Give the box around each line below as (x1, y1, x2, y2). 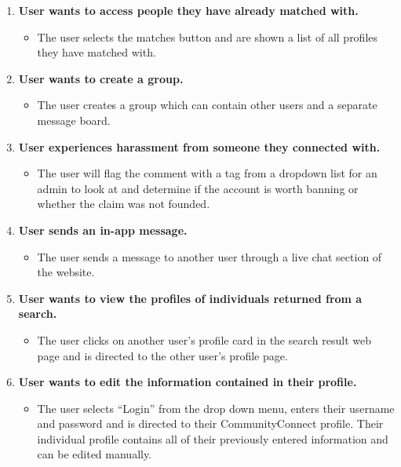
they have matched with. (37, 44, 156, 60)
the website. (37, 264, 95, 280)
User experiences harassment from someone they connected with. (18, 138, 381, 155)
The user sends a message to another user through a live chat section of (37, 248, 382, 265)
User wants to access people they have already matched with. (18, 2, 359, 18)
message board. (37, 111, 111, 128)
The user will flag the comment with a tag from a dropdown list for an (37, 165, 377, 181)
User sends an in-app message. (18, 221, 188, 238)
